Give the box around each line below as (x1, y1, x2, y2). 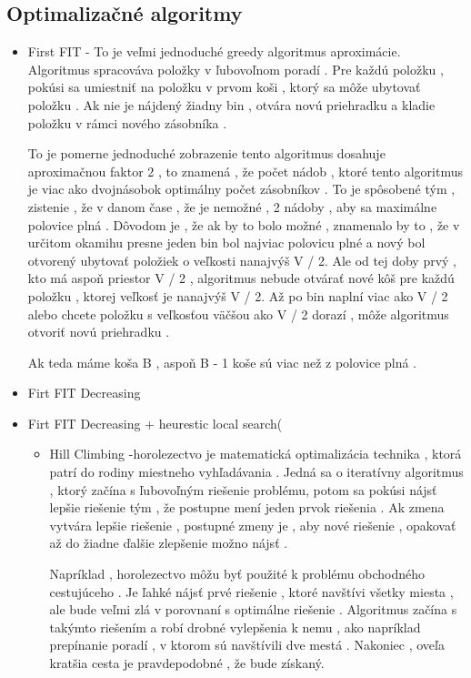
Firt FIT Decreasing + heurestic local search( (27, 413, 283, 432)
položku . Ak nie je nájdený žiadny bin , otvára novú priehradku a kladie (27, 95, 436, 114)
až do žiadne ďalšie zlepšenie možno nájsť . (49, 533, 288, 552)
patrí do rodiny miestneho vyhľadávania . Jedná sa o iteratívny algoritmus (49, 462, 464, 481)
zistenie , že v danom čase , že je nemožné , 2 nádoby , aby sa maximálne (27, 197, 437, 216)
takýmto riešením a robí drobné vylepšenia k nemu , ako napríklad (49, 617, 421, 636)
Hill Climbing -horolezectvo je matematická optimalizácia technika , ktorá (49, 444, 462, 463)
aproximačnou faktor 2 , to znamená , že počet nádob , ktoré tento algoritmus (27, 161, 463, 180)
